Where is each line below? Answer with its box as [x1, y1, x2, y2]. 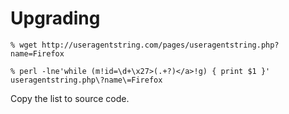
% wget [10, 40, 38, 50]
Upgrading [10, 7, 101, 30]
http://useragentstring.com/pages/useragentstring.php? [41, 40, 280, 50]
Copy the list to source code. [10, 92, 130, 104]
